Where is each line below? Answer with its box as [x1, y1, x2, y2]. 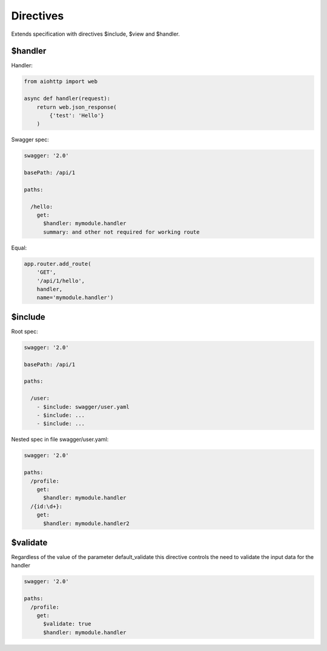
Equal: [11, 244, 27, 251]
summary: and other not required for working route [43, 228, 200, 236]
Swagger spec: [11, 136, 49, 144]
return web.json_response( [36, 104, 117, 110]
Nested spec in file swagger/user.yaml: [11, 436, 109, 443]
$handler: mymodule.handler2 [43, 520, 130, 527]
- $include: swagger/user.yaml [36, 403, 130, 410]
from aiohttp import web [24, 78, 98, 85]
